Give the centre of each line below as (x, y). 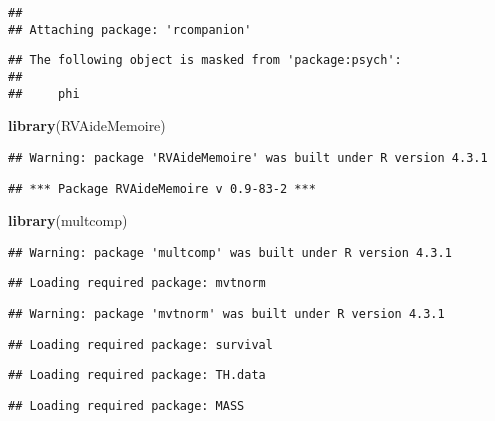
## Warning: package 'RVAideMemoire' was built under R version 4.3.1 (248, 157)
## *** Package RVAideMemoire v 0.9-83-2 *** (162, 188)
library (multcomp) (68, 220)
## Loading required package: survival (140, 344)
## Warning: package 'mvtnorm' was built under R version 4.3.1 (226, 314)
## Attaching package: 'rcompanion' (130, 29)
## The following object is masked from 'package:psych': (205, 60)
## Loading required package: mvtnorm (137, 283)
